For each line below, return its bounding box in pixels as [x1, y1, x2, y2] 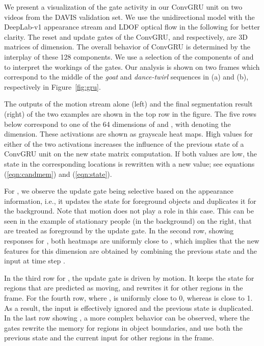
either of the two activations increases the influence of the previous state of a [4, 138, 244, 149]
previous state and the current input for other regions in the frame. [4, 332, 214, 343]
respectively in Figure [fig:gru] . [4, 81, 101, 92]
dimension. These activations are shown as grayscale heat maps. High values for [4, 128, 253, 139]
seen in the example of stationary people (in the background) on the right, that [4, 215, 252, 226]
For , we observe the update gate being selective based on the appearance [4, 185, 234, 196]
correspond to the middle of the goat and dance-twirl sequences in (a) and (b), [4, 71, 249, 82]
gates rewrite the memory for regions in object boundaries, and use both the [4, 322, 243, 333]
